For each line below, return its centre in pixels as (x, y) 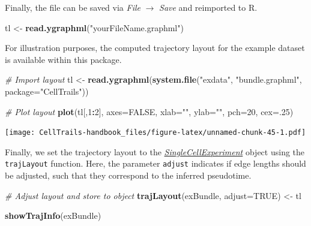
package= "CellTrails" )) (47, 91)
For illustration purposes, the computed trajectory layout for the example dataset (155, 48)
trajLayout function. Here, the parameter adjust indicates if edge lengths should (155, 163)
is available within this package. (63, 59)
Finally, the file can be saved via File (73, 7)
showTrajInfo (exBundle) (53, 216)
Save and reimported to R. (208, 7)
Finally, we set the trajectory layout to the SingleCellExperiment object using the (155, 151)
